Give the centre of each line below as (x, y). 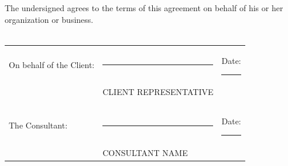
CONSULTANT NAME (145, 152)
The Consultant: (38, 125)
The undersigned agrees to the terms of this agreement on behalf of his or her (144, 8)
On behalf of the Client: (52, 65)
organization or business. (49, 19)
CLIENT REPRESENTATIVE (158, 92)
